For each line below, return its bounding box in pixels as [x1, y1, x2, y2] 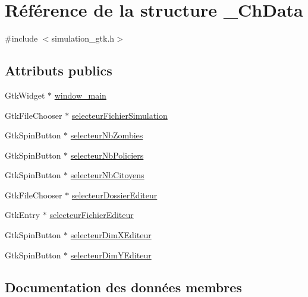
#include [5, 32, 38, 45]
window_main [54, 89, 106, 101]
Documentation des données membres [5, 277, 242, 296]
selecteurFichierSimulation [71, 109, 168, 121]
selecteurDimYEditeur [70, 248, 152, 261]
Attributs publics [5, 61, 112, 80]
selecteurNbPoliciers [70, 148, 144, 161]
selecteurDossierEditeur [71, 188, 158, 201]
